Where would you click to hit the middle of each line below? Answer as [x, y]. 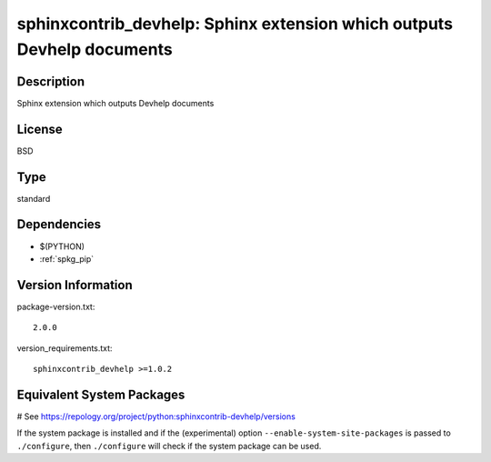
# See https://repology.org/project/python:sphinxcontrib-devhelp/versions [156, 416]
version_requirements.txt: [65, 348]
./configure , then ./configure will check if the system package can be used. [169, 446]
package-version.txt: [56, 306]
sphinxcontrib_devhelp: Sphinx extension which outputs [235, 24]
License [40, 129]
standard [34, 198]
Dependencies [59, 224]
